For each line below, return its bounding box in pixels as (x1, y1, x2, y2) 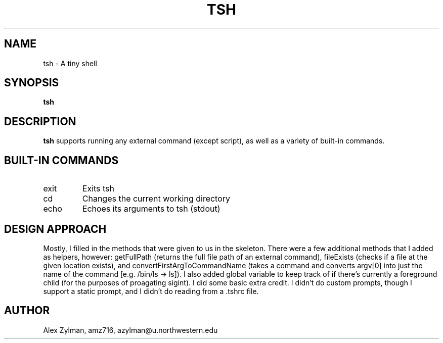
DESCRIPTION (4, 115, 76, 128)
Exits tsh (82, 183, 115, 194)
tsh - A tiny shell (43, 59, 97, 68)
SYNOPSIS (4, 76, 59, 89)
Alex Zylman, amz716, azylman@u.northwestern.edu (43, 325, 218, 334)
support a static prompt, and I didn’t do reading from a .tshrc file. (43, 286, 259, 296)
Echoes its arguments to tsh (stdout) (82, 204, 220, 214)
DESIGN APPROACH (4, 222, 107, 235)
